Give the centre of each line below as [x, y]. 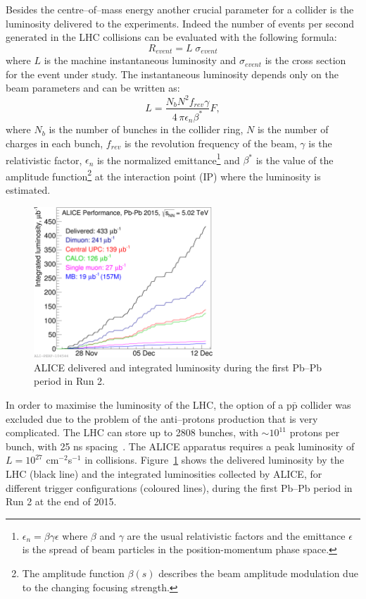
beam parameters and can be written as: [93, 88]
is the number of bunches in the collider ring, [146, 129]
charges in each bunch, [55, 143]
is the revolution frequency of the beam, [210, 143]
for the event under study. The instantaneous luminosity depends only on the [172, 74]
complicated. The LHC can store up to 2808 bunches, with [132, 432]
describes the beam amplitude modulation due [258, 573]
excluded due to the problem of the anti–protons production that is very [162, 418]
